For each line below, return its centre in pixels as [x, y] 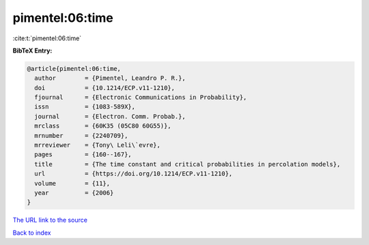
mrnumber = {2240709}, [81, 135]
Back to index [32, 233]
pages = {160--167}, [83, 155]
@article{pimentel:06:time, [74, 69]
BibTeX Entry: [32, 51]
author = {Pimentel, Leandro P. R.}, [110, 78]
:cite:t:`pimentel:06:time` [47, 38]
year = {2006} [74, 193]
